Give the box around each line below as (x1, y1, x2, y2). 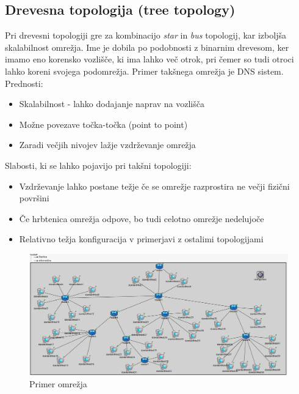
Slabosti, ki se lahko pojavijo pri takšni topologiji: (5, 158, 192, 171)
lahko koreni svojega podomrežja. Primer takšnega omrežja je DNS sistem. (5, 64, 284, 77)
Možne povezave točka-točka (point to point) (19, 117, 188, 130)
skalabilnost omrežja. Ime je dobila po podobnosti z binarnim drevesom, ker (5, 40, 289, 53)
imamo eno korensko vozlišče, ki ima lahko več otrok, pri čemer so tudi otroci (5, 53, 294, 65)
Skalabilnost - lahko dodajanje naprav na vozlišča (19, 97, 204, 110)
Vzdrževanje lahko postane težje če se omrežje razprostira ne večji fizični (19, 179, 290, 192)
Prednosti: (5, 76, 43, 89)
